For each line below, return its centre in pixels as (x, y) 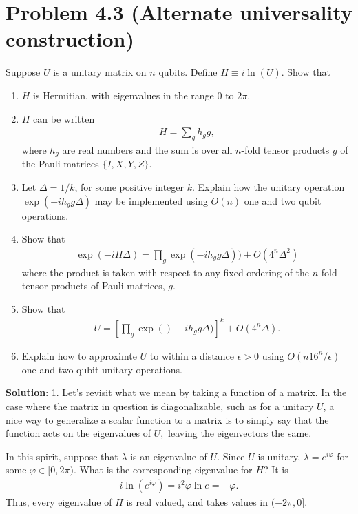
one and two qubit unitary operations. (102, 369)
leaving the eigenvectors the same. (240, 433)
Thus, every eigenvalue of (59, 502)
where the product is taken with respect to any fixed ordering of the (166, 272)
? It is (276, 470)
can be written (64, 118)
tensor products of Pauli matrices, (93, 286)
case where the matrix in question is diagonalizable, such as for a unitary (160, 406)
